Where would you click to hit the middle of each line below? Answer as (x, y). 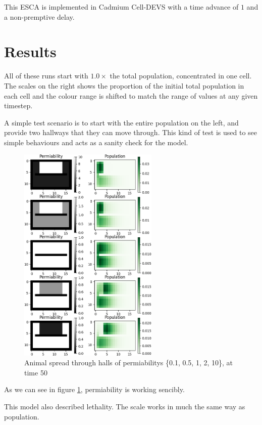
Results (30, 51)
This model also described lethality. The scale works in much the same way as (125, 406)
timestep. (18, 105)
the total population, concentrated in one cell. (181, 76)
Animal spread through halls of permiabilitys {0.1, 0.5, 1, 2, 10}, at (128, 363)
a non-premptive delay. (39, 16)
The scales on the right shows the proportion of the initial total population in (124, 85)
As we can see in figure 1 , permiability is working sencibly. (94, 389)
